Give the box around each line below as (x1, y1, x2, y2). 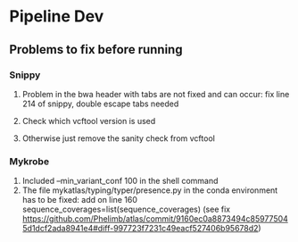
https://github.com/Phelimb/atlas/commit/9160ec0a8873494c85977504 (21, 213, 288, 224)
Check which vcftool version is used (21, 115, 156, 126)
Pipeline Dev (9, 6, 104, 27)
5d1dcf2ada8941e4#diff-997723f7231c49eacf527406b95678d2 (21, 223, 259, 234)
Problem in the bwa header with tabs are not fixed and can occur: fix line (21, 88, 290, 99)
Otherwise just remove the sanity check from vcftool (21, 132, 216, 144)
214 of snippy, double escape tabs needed (21, 98, 179, 109)
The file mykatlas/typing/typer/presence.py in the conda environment (21, 185, 278, 196)
